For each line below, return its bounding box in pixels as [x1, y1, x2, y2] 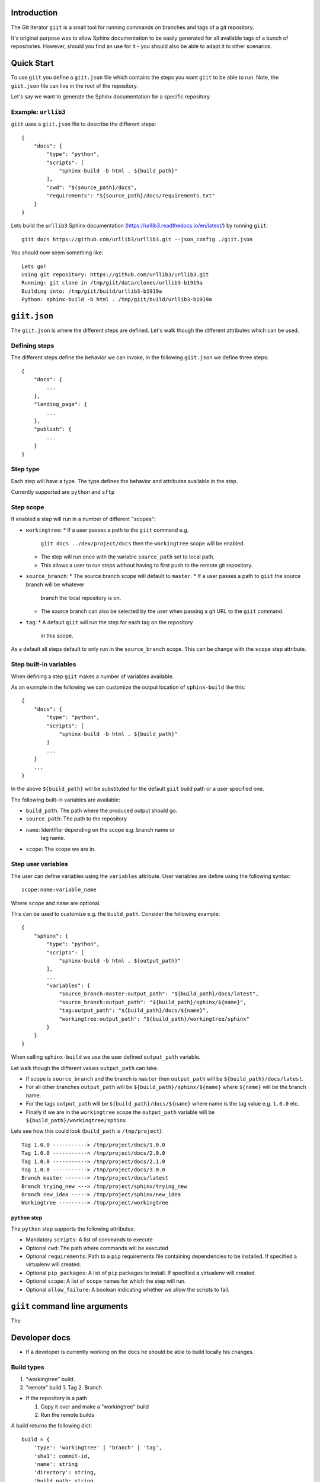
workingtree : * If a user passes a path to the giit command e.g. [25, 526, 189, 534]
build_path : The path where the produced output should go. [25, 807, 178, 815]
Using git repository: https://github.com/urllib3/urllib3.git [21, 271, 209, 278]
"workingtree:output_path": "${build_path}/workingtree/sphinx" [59, 1015, 250, 1022]
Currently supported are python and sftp [11, 488, 115, 496]
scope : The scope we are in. [25, 845, 96, 852]
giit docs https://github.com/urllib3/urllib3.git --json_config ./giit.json [21, 236, 253, 242]
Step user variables [11, 860, 68, 868]
